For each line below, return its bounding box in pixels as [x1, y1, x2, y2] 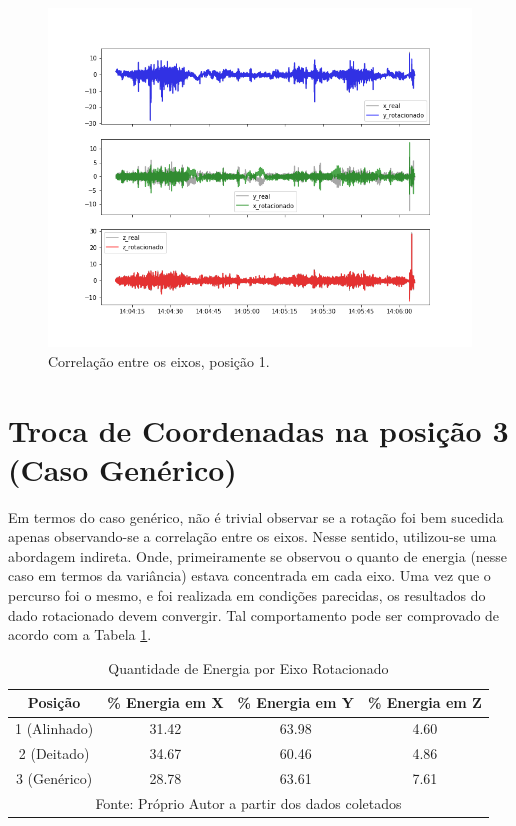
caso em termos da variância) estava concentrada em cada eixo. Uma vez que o [8, 565, 491, 586]
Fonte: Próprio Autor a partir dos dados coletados [95, 792, 402, 813]
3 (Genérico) [15, 767, 93, 788]
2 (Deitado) [18, 743, 90, 764]
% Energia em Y [237, 692, 354, 713]
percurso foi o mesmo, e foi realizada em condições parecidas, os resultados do [8, 585, 486, 606]
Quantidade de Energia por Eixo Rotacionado [108, 657, 389, 678]
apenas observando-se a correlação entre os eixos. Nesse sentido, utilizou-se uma [8, 526, 497, 547]
